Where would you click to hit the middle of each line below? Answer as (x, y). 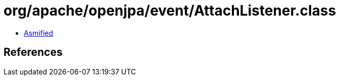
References (33, 52)
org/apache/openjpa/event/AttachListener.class (170, 11)
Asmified (39, 33)
